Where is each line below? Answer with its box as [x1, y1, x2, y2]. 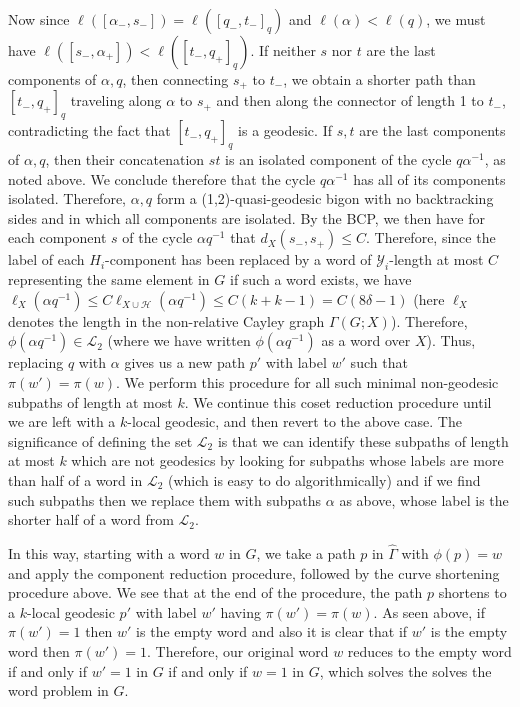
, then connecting [122, 69, 229, 89]
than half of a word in [8, 469, 143, 490]
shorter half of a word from [8, 509, 174, 530]
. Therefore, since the [366, 227, 496, 248]
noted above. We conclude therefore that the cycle [8, 168, 316, 189]
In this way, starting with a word [8, 542, 210, 563]
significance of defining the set [8, 430, 193, 451]
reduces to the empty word [347, 640, 512, 661]
